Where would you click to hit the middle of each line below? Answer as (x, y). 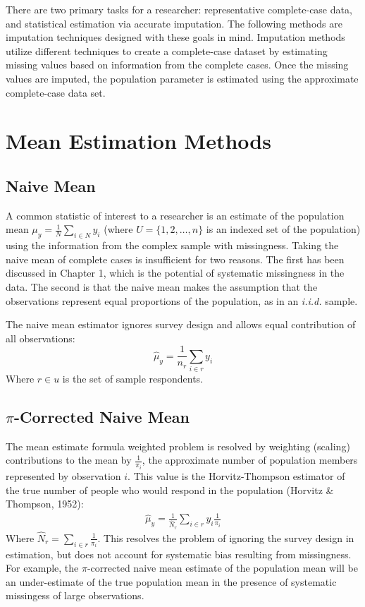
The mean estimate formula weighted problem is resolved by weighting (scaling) (178, 446)
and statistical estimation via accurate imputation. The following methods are (174, 23)
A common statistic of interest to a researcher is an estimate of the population (175, 215)
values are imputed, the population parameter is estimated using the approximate (182, 78)
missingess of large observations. (75, 595)
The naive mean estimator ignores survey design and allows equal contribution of (181, 324)
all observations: (41, 338)
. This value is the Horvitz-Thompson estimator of (236, 475)
